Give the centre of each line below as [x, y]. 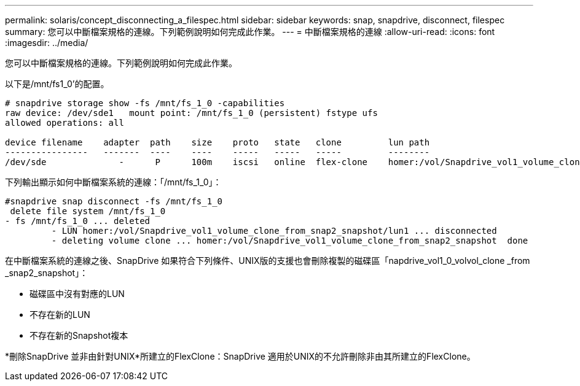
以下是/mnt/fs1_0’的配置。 [57, 84]
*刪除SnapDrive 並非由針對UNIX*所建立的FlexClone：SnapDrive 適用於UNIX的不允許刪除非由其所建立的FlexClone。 [240, 356]
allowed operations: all [65, 123]
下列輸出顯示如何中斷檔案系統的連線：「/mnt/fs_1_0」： [113, 182]
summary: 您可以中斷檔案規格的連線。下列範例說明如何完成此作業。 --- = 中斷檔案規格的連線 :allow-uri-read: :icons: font [250, 32]
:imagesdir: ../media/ [47, 43]
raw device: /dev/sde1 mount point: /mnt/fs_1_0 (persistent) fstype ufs [191, 113]
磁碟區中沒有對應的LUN [77, 294]
